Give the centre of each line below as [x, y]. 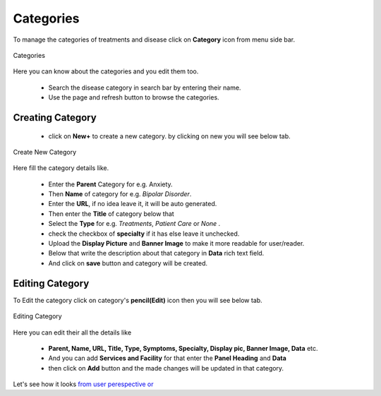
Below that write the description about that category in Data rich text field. [156, 253]
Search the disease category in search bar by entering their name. [145, 88]
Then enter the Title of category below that [111, 214]
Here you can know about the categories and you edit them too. [106, 71]
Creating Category [55, 118]
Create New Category [45, 152]
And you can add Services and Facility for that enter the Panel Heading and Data [168, 358]
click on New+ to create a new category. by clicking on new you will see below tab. [169, 136]
